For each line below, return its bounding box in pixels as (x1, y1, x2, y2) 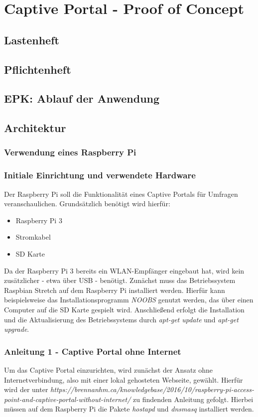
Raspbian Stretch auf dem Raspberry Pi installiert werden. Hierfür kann (4, 284, 225, 295)
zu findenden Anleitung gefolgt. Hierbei (133, 394, 254, 404)
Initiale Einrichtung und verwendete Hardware (4, 169, 196, 181)
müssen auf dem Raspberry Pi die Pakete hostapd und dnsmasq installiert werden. (4, 404, 254, 414)
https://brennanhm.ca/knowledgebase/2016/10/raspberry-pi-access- (50, 384, 255, 395)
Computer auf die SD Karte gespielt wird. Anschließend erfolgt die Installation (4, 304, 245, 314)
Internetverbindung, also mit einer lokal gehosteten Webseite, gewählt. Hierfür (4, 374, 243, 385)
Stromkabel (15, 232, 51, 242)
